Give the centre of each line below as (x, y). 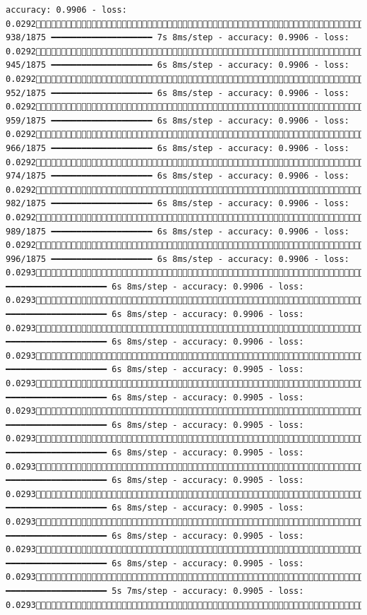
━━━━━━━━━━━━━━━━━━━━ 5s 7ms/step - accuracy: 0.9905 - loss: (155, 591)
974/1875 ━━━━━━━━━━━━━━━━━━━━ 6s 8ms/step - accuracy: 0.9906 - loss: (178, 176)
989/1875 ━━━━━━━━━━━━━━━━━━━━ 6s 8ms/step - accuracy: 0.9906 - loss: (178, 231)
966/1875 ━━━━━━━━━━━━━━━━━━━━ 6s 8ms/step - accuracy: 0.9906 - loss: (178, 148)
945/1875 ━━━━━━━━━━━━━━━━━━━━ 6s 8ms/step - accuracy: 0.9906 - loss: (178, 65)
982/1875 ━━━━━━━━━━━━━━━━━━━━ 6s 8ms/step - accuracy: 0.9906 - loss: (178, 204)
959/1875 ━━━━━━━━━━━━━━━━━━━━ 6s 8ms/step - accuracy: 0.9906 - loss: (178, 120)
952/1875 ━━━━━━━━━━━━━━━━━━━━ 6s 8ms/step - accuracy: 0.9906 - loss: (178, 93)
